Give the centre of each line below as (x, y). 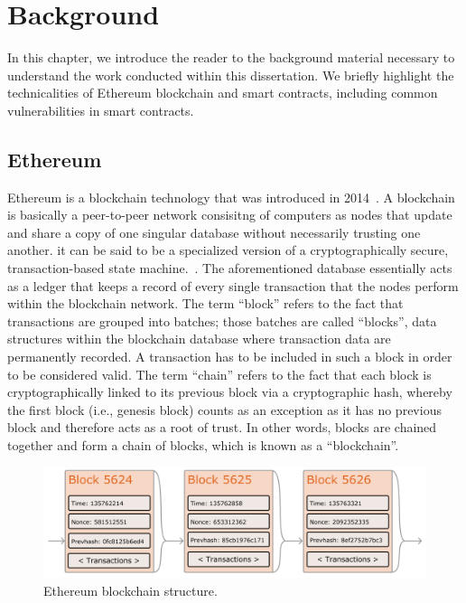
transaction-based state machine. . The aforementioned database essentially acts (230, 268)
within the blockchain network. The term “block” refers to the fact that (205, 303)
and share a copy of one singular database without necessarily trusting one (214, 232)
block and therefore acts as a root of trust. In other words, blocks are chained (222, 427)
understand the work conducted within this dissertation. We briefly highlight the (231, 75)
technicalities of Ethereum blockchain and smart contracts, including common (223, 93)
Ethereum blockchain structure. (130, 590)
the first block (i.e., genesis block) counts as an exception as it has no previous (224, 409)
